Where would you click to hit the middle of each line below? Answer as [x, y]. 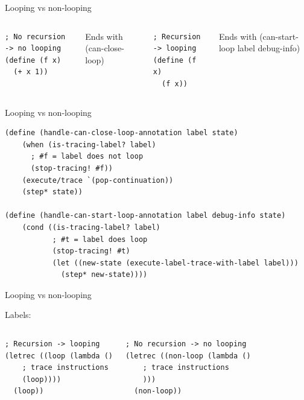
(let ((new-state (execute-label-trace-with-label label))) [175, 263]
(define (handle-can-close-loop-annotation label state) [122, 133]
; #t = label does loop [100, 239]
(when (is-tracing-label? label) [89, 144]
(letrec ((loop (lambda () [59, 356]
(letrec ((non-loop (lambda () [188, 356]
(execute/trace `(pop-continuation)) [98, 180]
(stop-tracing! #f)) [71, 168]
